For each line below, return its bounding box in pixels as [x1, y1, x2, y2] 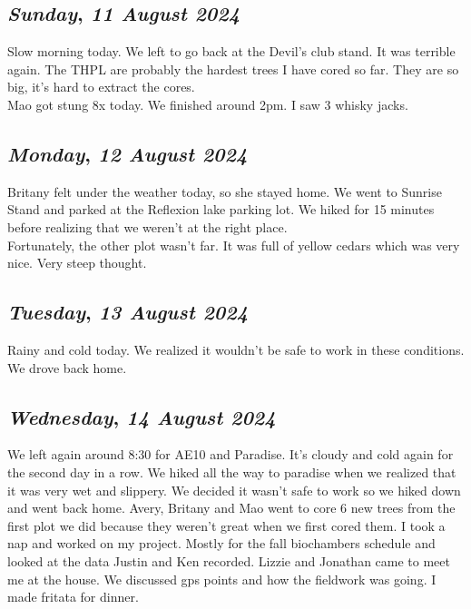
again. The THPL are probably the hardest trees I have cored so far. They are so [7, 59, 459, 78]
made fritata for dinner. [7, 587, 139, 606]
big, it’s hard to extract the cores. [7, 77, 195, 96]
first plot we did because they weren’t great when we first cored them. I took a [7, 516, 446, 535]
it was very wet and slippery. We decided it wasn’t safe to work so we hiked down [7, 480, 461, 499]
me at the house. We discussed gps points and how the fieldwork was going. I [7, 569, 437, 588]
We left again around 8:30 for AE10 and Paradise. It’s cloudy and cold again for [7, 445, 454, 464]
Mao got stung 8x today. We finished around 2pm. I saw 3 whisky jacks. [7, 94, 408, 113]
